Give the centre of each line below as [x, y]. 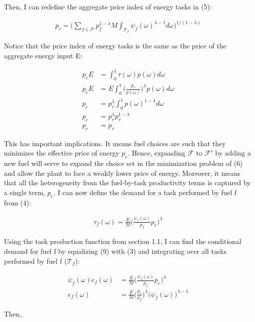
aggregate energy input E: [43, 55]
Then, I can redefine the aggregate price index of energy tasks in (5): [108, 6]
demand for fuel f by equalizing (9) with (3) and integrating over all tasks [115, 251]
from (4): [18, 202]
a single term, [25, 192]
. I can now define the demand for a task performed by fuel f [145, 192]
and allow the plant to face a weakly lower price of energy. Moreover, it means [122, 173]
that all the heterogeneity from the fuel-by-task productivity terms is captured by [127, 182]
